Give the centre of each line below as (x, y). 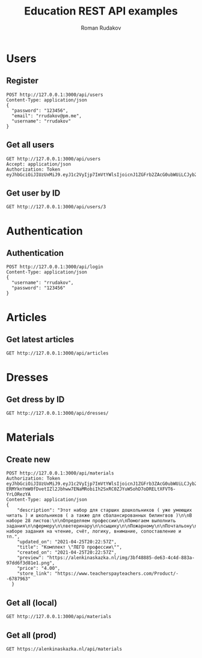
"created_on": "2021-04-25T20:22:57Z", (67, 553)
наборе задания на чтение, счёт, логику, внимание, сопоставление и (94, 532)
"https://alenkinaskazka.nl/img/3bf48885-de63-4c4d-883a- (121, 558)
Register (23, 81)
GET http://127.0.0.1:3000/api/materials (59, 617)
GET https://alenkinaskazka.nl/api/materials (64, 649)
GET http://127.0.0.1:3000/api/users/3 (56, 207)
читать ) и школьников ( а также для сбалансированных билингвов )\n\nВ (99, 516)
